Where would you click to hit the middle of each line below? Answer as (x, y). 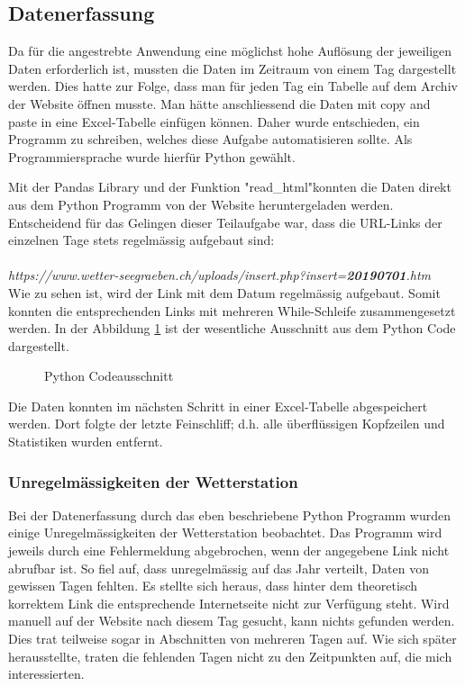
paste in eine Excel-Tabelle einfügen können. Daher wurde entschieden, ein (214, 121)
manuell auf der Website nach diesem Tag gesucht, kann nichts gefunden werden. (232, 621)
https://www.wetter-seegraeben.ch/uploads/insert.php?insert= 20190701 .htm (220, 275)
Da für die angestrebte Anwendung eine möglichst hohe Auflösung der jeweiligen (230, 51)
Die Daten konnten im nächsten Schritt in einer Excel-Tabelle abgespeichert (218, 406)
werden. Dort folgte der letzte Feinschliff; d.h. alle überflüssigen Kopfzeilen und (227, 424)
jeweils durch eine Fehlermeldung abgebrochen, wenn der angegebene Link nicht (229, 551)
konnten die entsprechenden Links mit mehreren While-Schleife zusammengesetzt (232, 310)
